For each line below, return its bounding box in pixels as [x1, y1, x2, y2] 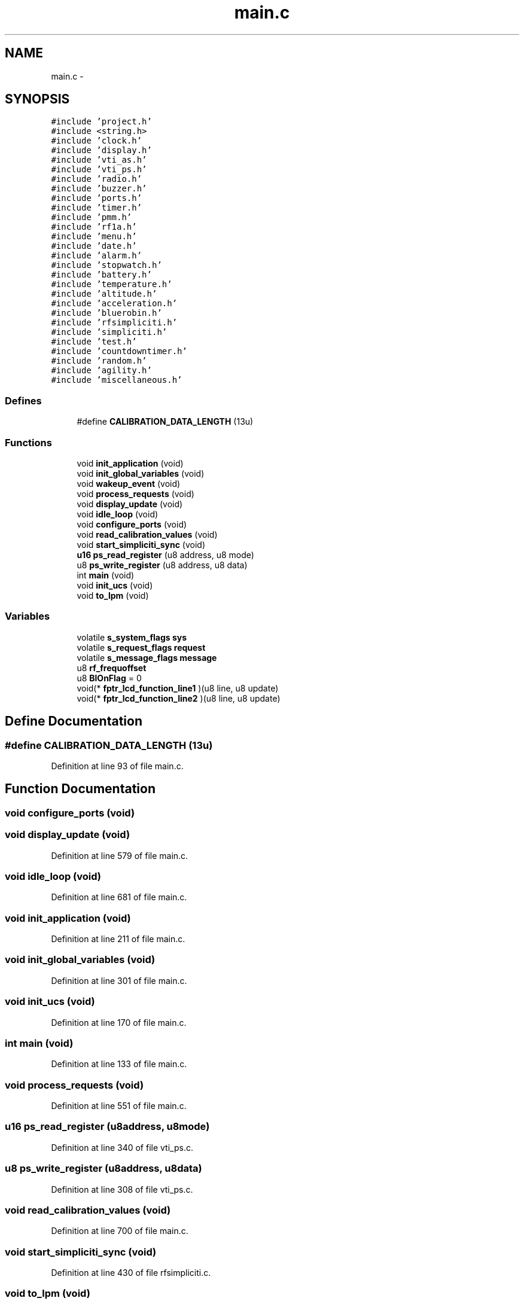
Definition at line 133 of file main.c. [51, 1059, 187, 1070]
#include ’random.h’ [51, 356, 147, 366]
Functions [5, 436, 52, 449]
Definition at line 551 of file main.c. [51, 1101, 187, 1111]
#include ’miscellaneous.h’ [51, 375, 182, 385]
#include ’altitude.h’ [51, 289, 157, 299]
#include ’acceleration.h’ [51, 298, 178, 309]
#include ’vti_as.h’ [51, 155, 147, 165]
